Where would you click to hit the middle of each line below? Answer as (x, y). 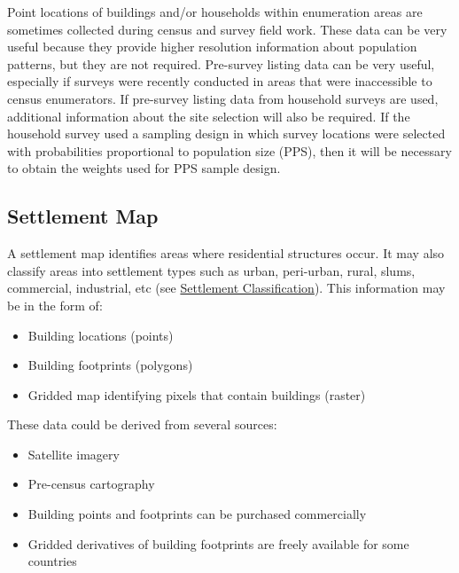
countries (52, 561)
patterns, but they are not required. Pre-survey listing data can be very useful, (221, 63)
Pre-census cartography (91, 484)
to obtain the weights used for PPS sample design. (144, 168)
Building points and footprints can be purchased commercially (197, 514)
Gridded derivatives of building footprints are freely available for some (218, 543)
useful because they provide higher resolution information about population (212, 47)
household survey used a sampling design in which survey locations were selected (226, 133)
